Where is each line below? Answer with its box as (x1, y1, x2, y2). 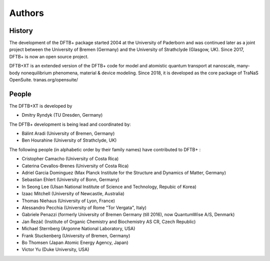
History (9, 26, 33, 35)
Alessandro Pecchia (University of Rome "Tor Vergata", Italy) (21, 205, 147, 211)
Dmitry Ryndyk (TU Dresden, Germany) (21, 112, 103, 118)
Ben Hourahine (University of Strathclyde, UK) (21, 137, 117, 143)
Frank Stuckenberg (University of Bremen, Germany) (21, 233, 130, 239)
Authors (9, 7, 44, 18)
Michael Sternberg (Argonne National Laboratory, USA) (21, 226, 135, 232)
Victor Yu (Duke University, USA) (21, 247, 89, 253)
